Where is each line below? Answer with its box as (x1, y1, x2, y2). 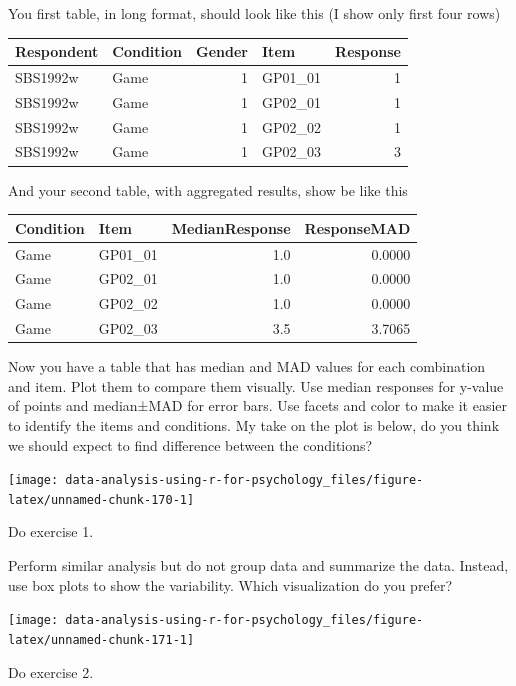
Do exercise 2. (8, 661, 94, 682)
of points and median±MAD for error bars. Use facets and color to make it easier (8, 395, 507, 416)
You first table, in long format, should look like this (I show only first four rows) (8, 3, 501, 23)
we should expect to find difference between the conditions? (8, 434, 373, 455)
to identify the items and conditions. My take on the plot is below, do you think (8, 414, 500, 435)
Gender (196, 41, 249, 62)
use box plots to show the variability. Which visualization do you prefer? (8, 574, 453, 595)
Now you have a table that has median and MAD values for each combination (8, 356, 486, 377)
